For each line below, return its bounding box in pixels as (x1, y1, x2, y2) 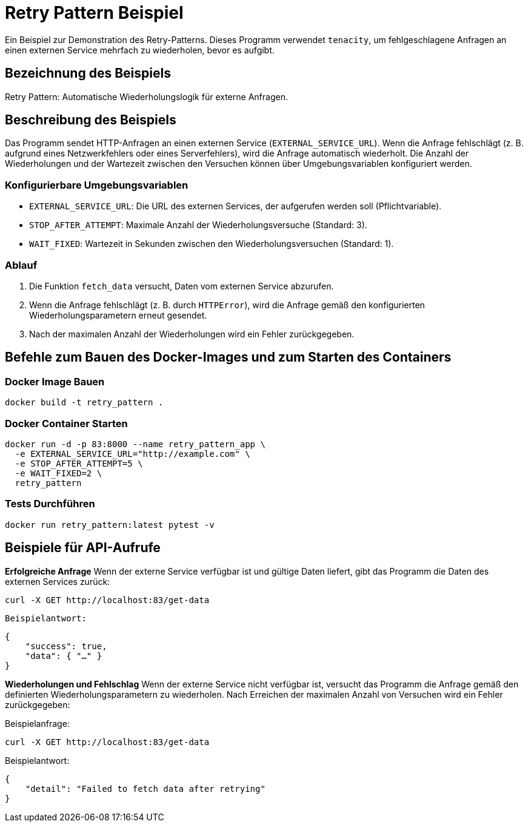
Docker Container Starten (5, 417, 128, 430)
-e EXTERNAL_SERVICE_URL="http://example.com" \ (15, 448, 250, 459)
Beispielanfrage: (5, 718, 70, 729)
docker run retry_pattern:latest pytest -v (5, 519, 215, 530)
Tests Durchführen (5, 498, 95, 510)
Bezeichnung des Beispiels (5, 66, 171, 81)
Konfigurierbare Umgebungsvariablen (5, 178, 189, 191)
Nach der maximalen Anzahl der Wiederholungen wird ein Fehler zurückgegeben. (29, 328, 355, 339)
